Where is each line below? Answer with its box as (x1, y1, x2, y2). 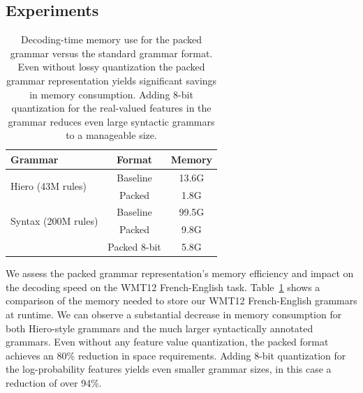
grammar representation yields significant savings (6, 73, 217, 87)
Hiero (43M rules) (10, 179, 87, 193)
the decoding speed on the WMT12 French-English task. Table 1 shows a (6, 279, 320, 294)
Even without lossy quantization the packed (17, 59, 205, 74)
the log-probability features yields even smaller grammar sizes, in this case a (6, 362, 332, 376)
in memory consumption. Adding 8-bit (29, 87, 193, 101)
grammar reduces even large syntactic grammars (8, 114, 215, 128)
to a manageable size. (66, 128, 157, 142)
